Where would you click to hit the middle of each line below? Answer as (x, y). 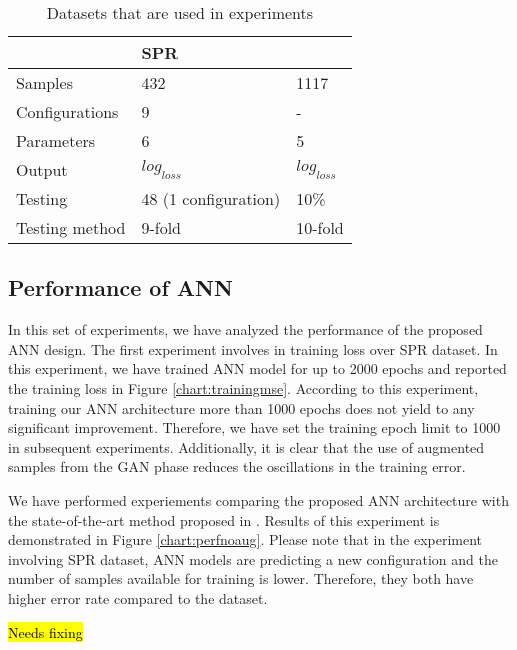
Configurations (67, 111)
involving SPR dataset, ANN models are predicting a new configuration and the (253, 558)
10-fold (320, 227)
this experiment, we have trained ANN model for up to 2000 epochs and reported (257, 368)
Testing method (71, 227)
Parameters (56, 140)
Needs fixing (45, 631)
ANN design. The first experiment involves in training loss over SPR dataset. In (253, 348)
